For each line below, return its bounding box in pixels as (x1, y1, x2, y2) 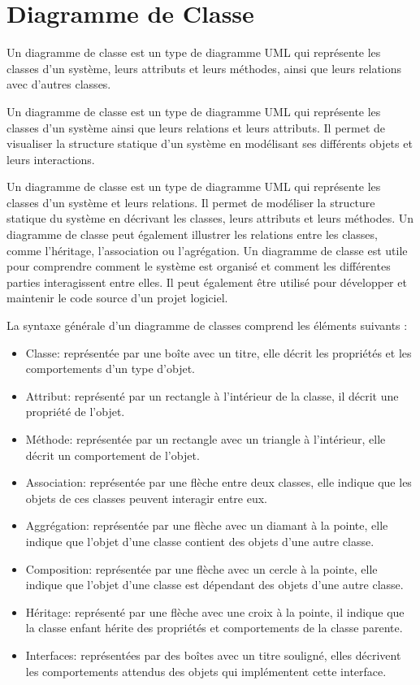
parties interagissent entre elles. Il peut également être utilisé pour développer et (6, 273, 407, 290)
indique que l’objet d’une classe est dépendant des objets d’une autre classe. (25, 576, 404, 593)
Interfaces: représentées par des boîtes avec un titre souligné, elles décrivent (25, 646, 401, 663)
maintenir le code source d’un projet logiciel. (6, 289, 228, 306)
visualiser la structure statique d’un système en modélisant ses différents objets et (6, 135, 413, 152)
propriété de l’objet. (25, 403, 125, 420)
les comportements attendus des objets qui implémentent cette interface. (25, 662, 387, 679)
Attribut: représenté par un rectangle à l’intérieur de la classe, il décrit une (25, 387, 399, 404)
